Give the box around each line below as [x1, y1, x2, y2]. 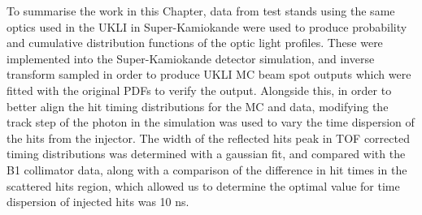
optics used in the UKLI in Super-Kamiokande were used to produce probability [7, 18, 407, 35]
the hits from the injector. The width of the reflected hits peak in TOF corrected [7, 129, 410, 146]
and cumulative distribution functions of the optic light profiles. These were [7, 34, 383, 51]
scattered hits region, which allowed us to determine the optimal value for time [7, 177, 400, 194]
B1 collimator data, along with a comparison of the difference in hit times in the [7, 161, 407, 178]
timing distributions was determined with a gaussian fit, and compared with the [7, 145, 406, 162]
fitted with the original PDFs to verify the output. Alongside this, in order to [7, 81, 392, 98]
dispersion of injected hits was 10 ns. [7, 193, 189, 210]
